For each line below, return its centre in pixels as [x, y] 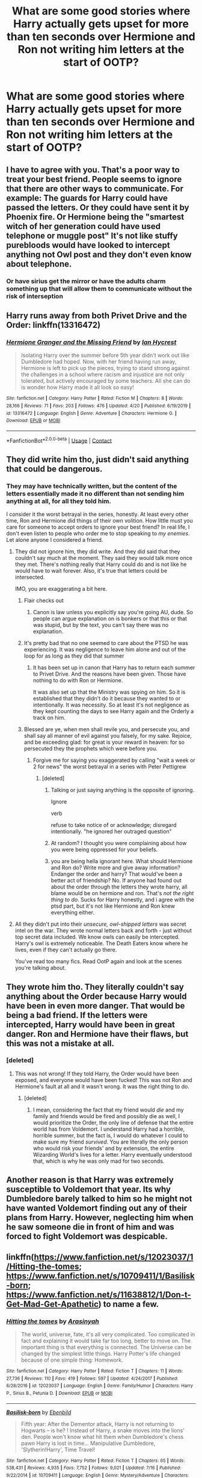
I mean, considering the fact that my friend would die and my [109, 1110]
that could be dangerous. [54, 469]
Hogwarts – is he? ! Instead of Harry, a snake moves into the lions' [103, 1430]
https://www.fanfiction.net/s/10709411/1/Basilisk [101, 1276]
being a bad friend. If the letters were [77, 1015]
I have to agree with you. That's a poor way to [93, 170]
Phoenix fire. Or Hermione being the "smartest [95, 217]
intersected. [30, 577]
